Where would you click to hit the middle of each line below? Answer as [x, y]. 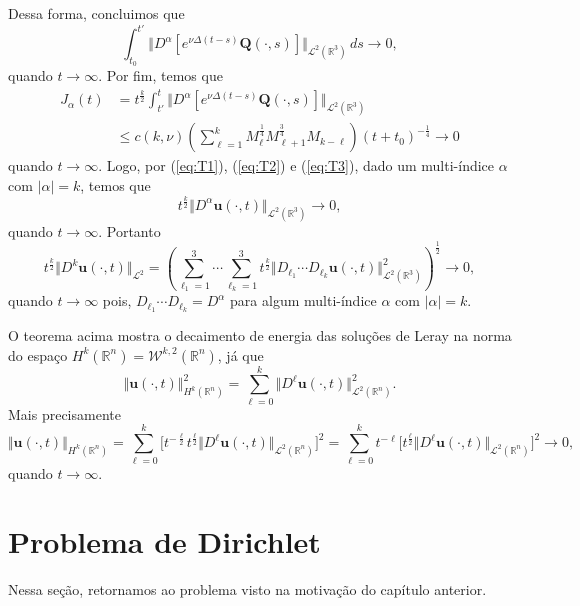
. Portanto [129, 230]
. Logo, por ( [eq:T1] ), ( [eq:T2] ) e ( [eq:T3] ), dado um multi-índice [296, 165]
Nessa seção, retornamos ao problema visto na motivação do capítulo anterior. [247, 589]
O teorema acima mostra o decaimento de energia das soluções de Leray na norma [260, 335]
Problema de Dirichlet [164, 541]
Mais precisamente [64, 413]
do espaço [38, 354]
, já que [240, 354]
